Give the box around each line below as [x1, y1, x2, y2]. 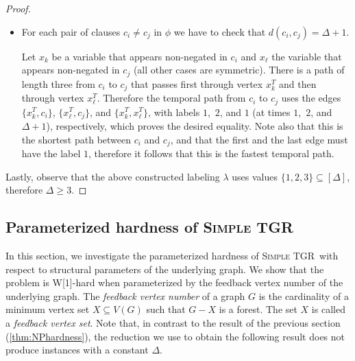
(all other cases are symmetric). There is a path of [133, 62, 345, 77]
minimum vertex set [5, 302, 90, 316]
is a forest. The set [219, 302, 297, 316]
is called [311, 302, 345, 316]
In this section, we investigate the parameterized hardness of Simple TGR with [5, 248, 339, 263]
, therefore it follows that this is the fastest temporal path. [88, 146, 334, 161]
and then [279, 76, 317, 91]
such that [146, 302, 186, 316]
